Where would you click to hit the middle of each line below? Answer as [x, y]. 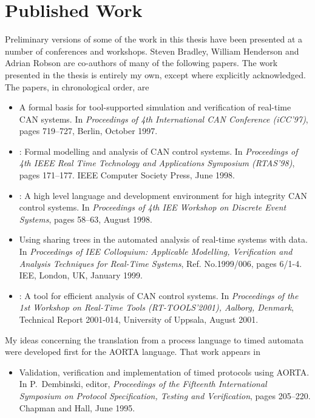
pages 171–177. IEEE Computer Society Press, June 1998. [127, 175]
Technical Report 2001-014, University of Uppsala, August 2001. [139, 319]
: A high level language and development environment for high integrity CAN [163, 195]
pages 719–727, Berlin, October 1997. [88, 131]
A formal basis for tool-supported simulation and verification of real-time [155, 107]
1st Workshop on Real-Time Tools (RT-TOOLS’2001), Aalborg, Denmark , [157, 307]
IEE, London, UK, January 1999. [81, 275]
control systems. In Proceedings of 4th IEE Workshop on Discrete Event [153, 207]
